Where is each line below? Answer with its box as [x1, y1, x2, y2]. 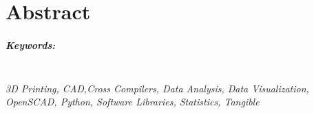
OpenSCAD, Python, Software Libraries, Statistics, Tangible [6, 94, 260, 109]
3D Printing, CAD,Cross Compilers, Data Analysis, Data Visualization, [6, 81, 309, 95]
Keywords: [6, 37, 56, 52]
